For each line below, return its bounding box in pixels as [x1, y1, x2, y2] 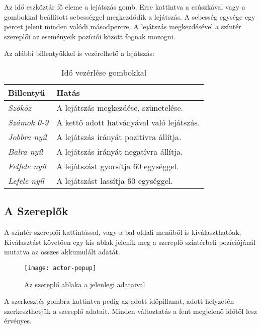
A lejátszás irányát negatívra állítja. [56, 145, 183, 157]
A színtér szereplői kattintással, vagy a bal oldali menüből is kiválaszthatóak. [4, 227, 241, 237]
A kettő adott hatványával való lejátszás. [56, 116, 200, 128]
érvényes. [4, 315, 32, 326]
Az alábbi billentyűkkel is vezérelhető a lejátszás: [4, 48, 154, 58]
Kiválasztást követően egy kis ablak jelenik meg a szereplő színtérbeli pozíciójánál [4, 236, 256, 247]
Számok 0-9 [8, 116, 49, 128]
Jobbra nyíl [8, 130, 47, 143]
